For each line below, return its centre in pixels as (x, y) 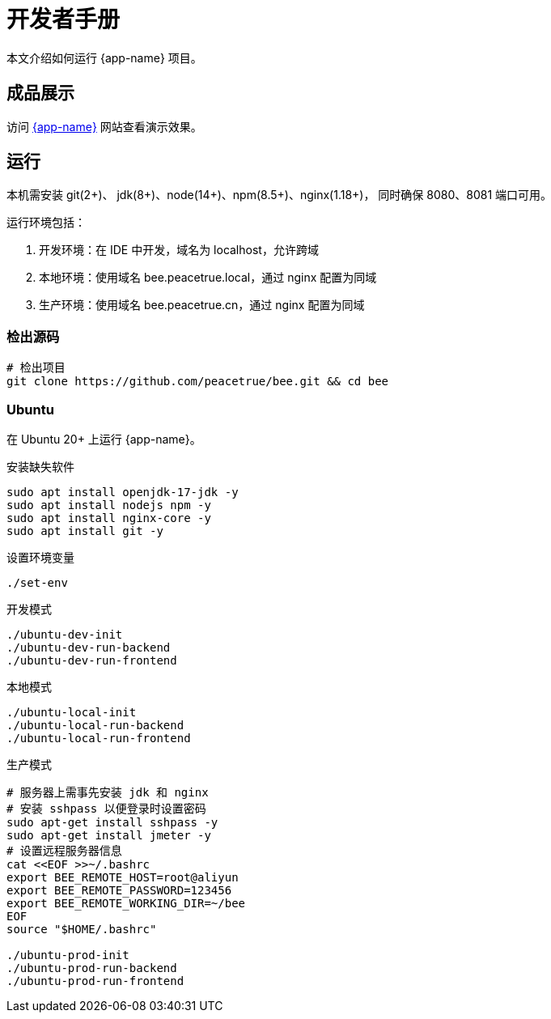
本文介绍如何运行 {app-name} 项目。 (104, 57)
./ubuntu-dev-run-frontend (92, 660)
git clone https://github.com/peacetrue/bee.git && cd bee (198, 382)
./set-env (37, 582)
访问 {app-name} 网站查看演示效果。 (104, 126)
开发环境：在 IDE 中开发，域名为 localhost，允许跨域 (179, 250)
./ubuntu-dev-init (65, 634)
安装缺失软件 (40, 466)
